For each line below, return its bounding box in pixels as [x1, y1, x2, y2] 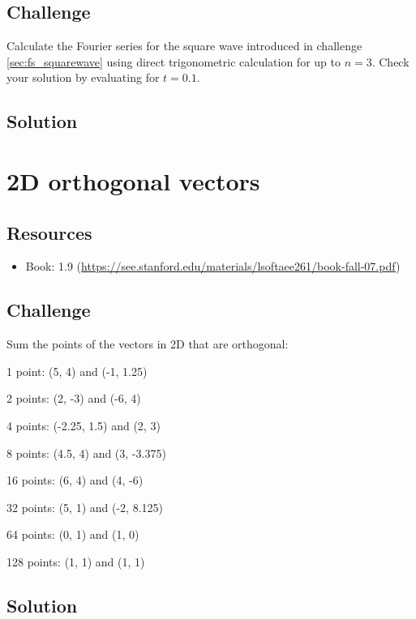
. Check [371, 53, 410, 70]
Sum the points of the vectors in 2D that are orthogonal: [6, 335, 289, 352]
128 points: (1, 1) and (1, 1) [6, 553, 145, 570]
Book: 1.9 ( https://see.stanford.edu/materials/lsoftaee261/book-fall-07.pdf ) [25, 258, 401, 275]
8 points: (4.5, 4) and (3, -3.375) [6, 444, 166, 461]
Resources [6, 220, 92, 245]
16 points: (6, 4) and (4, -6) [6, 472, 144, 489]
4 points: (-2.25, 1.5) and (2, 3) [6, 416, 161, 433]
